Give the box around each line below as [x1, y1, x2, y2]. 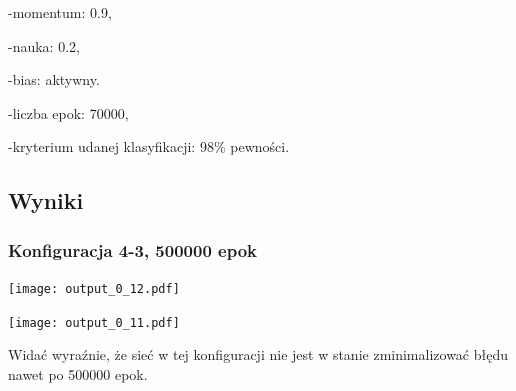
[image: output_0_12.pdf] [8, 281, 180, 296]
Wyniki [8, 185, 84, 216]
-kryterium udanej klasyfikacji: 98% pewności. [8, 136, 290, 157]
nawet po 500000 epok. [8, 363, 148, 384]
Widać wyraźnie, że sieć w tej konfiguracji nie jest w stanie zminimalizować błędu [8, 344, 509, 365]
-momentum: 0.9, [8, 2, 112, 22]
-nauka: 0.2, [8, 35, 80, 56]
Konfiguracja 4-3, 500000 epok [8, 237, 258, 262]
